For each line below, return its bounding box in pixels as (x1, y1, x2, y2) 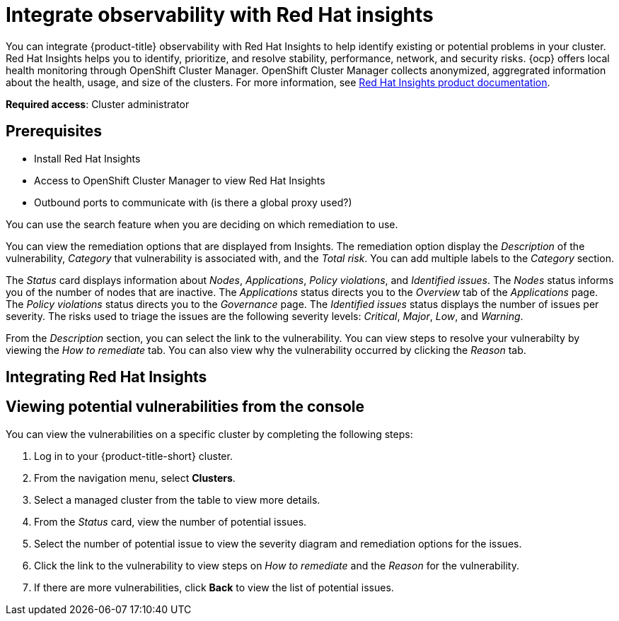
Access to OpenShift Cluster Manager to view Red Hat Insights (34, 174, 325, 187)
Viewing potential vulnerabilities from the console (6, 398, 365, 416)
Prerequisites (6, 122, 102, 141)
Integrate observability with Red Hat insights (6, 3, 434, 27)
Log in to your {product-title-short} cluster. (34, 449, 233, 462)
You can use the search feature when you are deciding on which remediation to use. (6, 218, 398, 230)
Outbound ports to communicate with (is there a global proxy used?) (34, 196, 352, 208)
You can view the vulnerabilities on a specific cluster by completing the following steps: (6, 427, 413, 440)
